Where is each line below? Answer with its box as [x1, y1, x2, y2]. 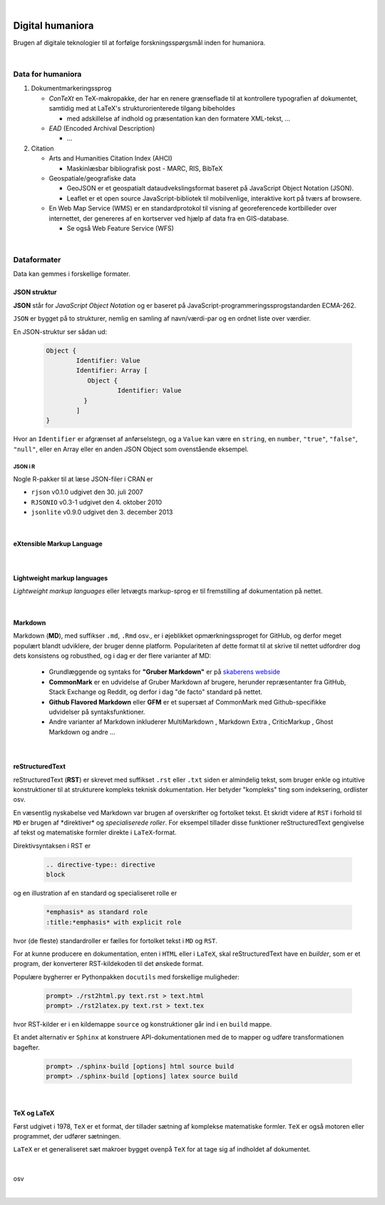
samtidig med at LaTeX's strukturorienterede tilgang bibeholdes [48, 104, 235, 113]
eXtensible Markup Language [13, 539, 103, 548]
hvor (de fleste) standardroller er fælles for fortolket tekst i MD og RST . [13, 936, 217, 945]
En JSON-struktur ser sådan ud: [13, 327, 108, 336]
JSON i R [13, 463, 36, 470]
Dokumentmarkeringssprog [31, 84, 112, 93]
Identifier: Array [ [76, 366, 148, 375]
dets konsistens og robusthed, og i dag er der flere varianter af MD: [13, 651, 212, 660]
